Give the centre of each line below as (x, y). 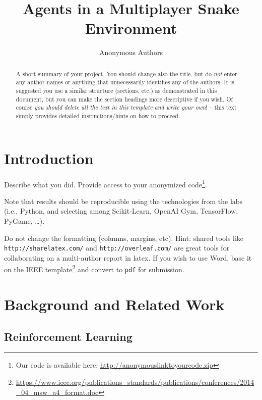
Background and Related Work (114, 304)
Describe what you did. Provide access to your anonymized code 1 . (106, 183)
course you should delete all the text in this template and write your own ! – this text (126, 107)
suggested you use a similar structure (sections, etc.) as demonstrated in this (116, 91)
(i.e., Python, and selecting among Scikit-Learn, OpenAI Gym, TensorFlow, (121, 211)
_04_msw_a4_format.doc (57, 392)
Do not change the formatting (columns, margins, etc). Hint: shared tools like (124, 238)
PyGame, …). (24, 221)
